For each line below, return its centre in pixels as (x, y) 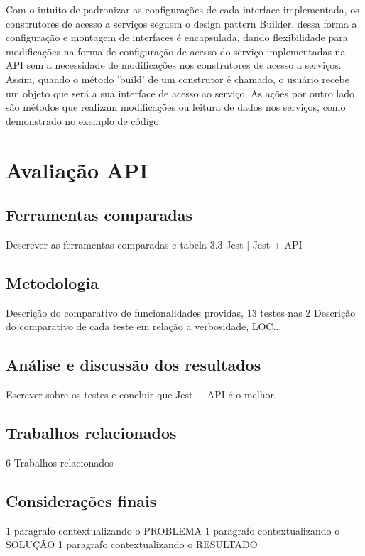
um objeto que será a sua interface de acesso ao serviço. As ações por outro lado (180, 93)
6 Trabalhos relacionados (60, 462)
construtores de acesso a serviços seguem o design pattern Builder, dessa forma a (181, 23)
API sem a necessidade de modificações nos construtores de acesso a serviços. (174, 65)
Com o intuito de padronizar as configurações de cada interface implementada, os (182, 9)
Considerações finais (81, 500)
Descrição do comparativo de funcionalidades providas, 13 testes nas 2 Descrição (181, 312)
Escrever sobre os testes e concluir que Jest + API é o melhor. (141, 394)
